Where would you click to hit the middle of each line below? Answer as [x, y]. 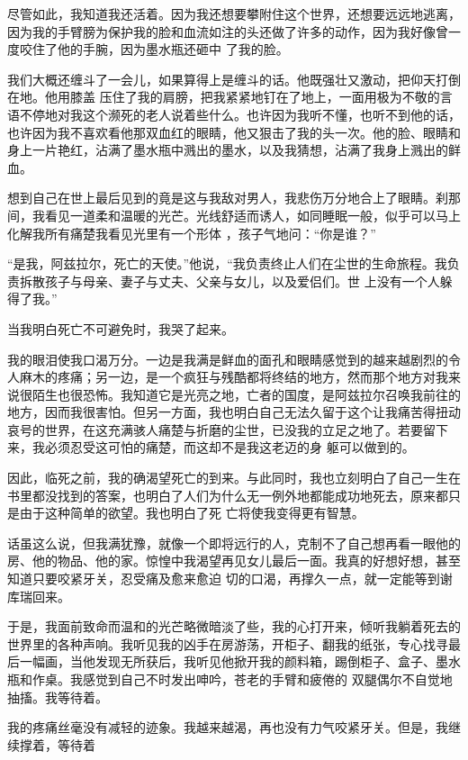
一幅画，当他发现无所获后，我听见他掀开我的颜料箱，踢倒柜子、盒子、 [227, 661]
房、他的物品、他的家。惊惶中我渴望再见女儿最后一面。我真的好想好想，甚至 [234, 561]
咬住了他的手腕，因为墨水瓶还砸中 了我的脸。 [154, 49]
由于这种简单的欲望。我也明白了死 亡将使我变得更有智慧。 [192, 513]
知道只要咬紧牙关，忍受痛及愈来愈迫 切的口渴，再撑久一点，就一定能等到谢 [230, 579]
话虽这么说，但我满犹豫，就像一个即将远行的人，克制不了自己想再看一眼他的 [234, 543]
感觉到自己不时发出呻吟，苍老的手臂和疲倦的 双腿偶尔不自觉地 [267, 679]
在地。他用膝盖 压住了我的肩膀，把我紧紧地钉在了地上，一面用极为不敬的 [224, 97]
